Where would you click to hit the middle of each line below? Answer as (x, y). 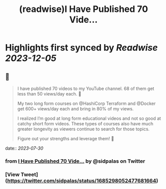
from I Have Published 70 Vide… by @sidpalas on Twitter (75, 161)
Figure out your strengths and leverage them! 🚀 (66, 139)
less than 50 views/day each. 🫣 (49, 94)
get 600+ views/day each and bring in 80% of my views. (76, 109)
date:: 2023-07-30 (24, 148)
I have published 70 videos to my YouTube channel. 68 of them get (86, 89)
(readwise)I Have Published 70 (83, 9)
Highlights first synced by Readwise (82, 48)
